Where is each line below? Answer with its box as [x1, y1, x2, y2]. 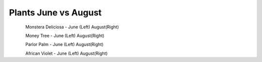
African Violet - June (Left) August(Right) [25, 50, 108, 56]
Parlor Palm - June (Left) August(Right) [25, 41, 104, 48]
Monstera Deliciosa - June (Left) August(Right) [25, 24, 119, 30]
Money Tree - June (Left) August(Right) [25, 33, 104, 38]
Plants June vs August [9, 7, 102, 18]
